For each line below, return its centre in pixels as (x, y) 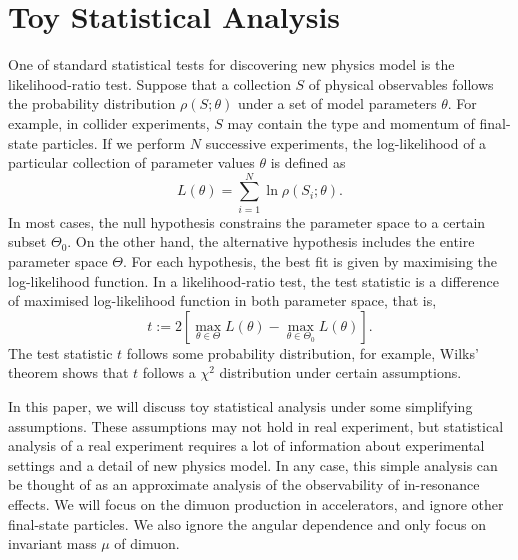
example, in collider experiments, (109, 122)
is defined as (308, 162)
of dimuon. (147, 543)
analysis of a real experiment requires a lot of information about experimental (246, 445)
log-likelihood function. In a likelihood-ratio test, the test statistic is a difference (253, 280)
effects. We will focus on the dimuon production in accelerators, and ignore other (256, 503)
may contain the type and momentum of (351, 122)
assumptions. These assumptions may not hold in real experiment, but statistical (256, 425)
